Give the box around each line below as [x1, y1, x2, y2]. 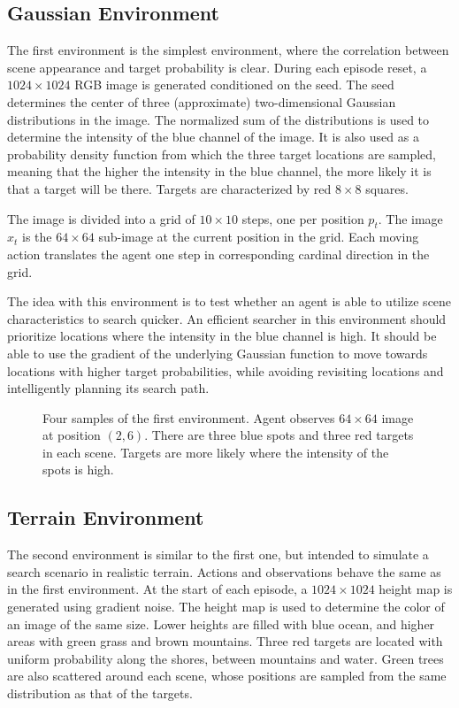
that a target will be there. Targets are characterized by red [7, 179, 332, 197]
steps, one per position [241, 209, 364, 227]
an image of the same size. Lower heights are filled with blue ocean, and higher [7, 614, 435, 633]
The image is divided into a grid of [7, 209, 195, 227]
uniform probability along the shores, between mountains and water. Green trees [7, 649, 444, 667]
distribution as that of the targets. [7, 684, 193, 703]
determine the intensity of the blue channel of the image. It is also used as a [7, 127, 419, 146]
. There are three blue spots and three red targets [144, 426, 414, 444]
